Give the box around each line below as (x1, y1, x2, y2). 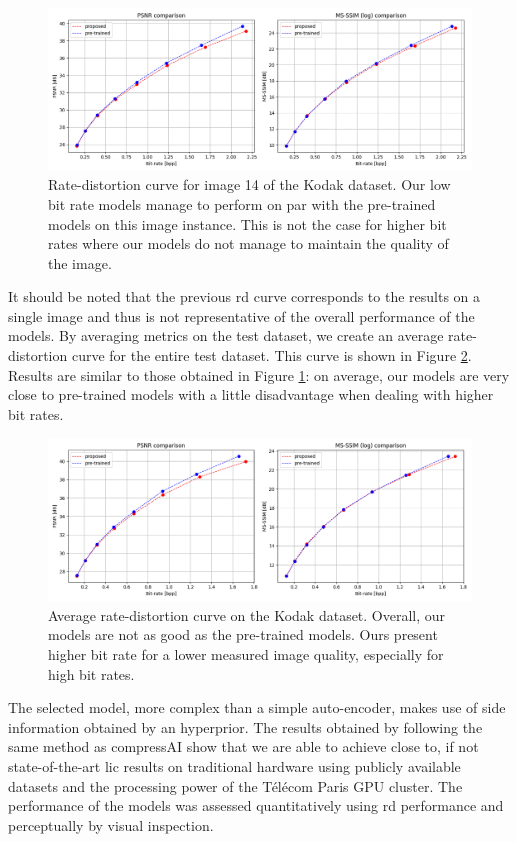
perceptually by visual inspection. (8, 814, 214, 835)
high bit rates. (48, 663, 135, 684)
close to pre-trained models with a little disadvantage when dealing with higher (8, 384, 494, 405)
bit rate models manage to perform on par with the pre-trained (48, 193, 436, 214)
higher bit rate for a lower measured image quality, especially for (48, 643, 444, 664)
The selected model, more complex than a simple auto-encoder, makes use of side (8, 697, 506, 718)
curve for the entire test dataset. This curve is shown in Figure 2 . (71, 345, 472, 366)
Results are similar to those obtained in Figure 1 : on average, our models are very (8, 364, 510, 385)
